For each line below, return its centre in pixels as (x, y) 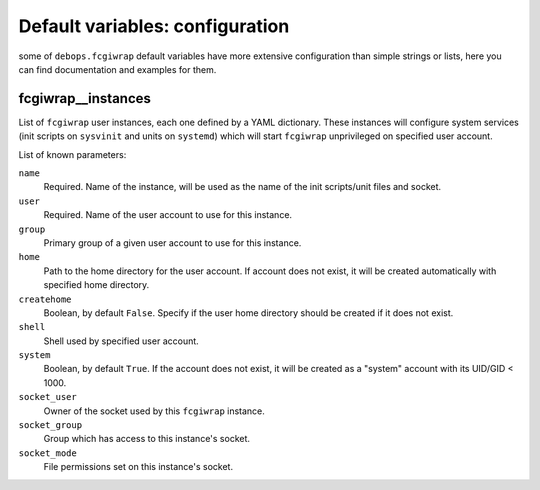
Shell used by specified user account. (121, 341)
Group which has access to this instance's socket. (146, 439)
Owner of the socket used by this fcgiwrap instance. (154, 411)
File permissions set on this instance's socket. (138, 467)
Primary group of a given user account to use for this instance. (172, 242)
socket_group (50, 425)
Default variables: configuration (154, 26)
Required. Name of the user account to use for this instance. (168, 215)
